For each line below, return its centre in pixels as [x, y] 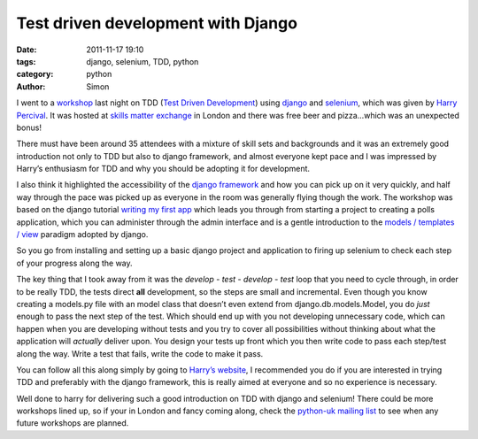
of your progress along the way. [74, 263]
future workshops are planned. [73, 423]
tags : [26, 61]
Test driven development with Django [157, 23]
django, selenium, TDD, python [143, 61]
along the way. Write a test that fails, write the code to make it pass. [140, 353]
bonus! [29, 127]
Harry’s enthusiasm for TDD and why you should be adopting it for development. [163, 169]
